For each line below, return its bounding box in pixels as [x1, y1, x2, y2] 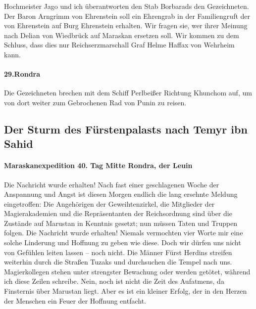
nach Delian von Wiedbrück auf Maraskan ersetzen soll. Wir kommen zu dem [4, 30, 239, 40]
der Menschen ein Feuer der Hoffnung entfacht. [4, 295, 146, 306]
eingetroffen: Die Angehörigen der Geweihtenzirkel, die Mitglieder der [4, 198, 215, 209]
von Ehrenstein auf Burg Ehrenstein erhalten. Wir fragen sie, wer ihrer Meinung [4, 20, 248, 31]
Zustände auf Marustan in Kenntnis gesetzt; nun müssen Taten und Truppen [4, 218, 238, 228]
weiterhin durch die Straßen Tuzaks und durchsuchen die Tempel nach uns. [4, 257, 232, 267]
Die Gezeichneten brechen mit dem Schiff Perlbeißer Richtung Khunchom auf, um [4, 88, 252, 98]
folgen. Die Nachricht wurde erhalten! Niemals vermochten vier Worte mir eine [4, 227, 243, 238]
